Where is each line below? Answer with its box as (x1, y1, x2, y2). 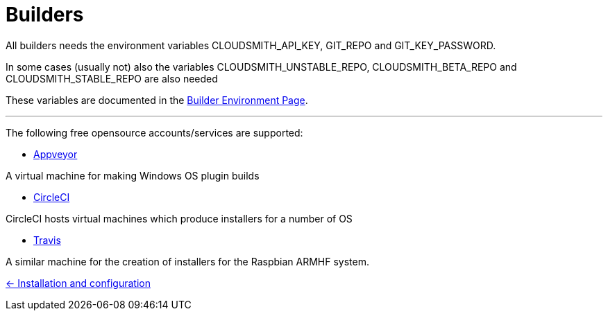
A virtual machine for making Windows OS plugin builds (6, 169, 260, 182)
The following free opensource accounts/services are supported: (6, 126, 303, 139)
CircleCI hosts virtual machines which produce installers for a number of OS (6, 212, 353, 225)
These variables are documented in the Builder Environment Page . (6, 94, 308, 106)
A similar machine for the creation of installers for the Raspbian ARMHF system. (6, 255, 369, 267)
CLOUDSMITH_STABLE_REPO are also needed (6, 72, 218, 85)
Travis (33, 234, 61, 246)
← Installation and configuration (6, 276, 151, 289)
